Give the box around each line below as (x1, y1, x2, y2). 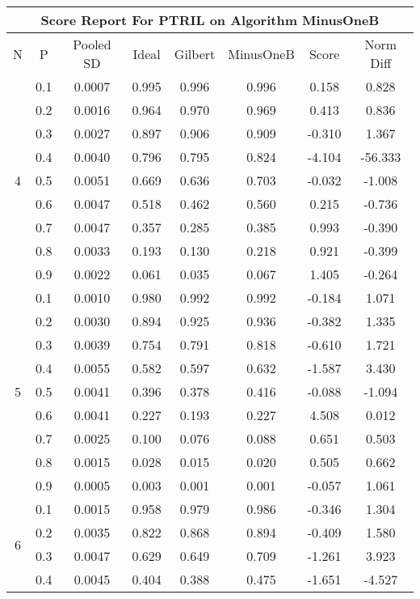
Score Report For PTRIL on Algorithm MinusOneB (40, 11, 380, 29)
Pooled (73, 35, 111, 53)
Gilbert (174, 44, 216, 63)
